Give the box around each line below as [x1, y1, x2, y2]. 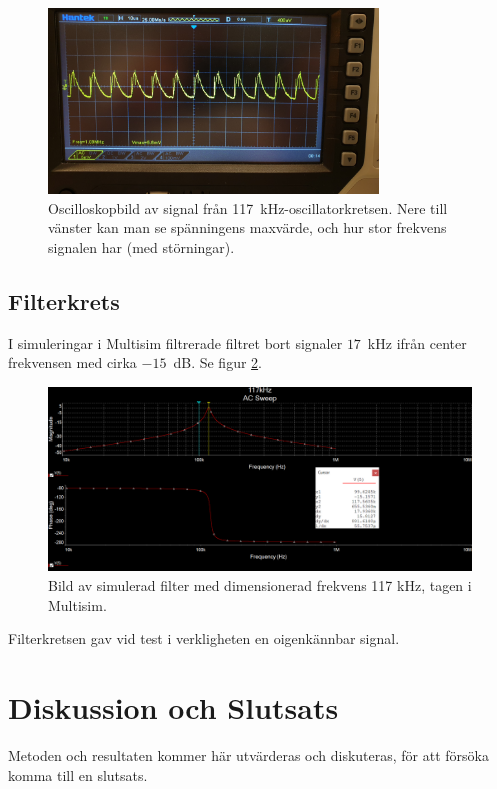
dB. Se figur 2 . [173, 352, 262, 373]
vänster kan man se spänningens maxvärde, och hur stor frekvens [48, 217, 447, 238]
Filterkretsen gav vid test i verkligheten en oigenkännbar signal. [8, 628, 400, 649]
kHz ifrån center [367, 332, 467, 353]
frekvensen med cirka [8, 352, 137, 373]
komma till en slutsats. [8, 764, 148, 785]
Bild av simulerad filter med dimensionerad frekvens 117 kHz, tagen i [48, 575, 472, 596]
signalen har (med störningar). [48, 236, 235, 257]
